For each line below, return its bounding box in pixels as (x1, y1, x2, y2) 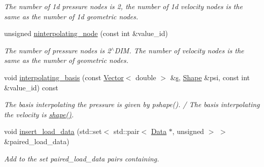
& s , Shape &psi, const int (170, 72, 250, 82)
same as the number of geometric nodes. (4, 55, 128, 65)
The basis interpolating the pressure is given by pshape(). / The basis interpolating (4, 99, 260, 110)
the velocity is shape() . (4, 109, 74, 119)
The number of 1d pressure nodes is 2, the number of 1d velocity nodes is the (4, 1, 243, 11)
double (135, 72, 156, 82)
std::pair (113, 126, 140, 137)
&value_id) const (4, 82, 58, 92)
